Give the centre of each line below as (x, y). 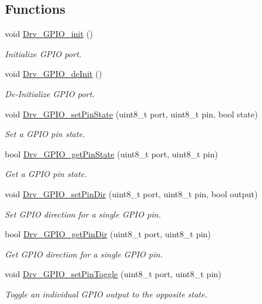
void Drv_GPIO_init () (49, 34)
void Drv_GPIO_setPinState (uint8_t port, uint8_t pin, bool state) (131, 114)
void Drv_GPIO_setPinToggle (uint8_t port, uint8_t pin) (113, 274)
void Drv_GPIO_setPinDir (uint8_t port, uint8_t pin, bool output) (131, 193)
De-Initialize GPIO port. (50, 93)
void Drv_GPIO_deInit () (54, 74)
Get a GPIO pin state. (46, 174)
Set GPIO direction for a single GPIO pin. (83, 214)
